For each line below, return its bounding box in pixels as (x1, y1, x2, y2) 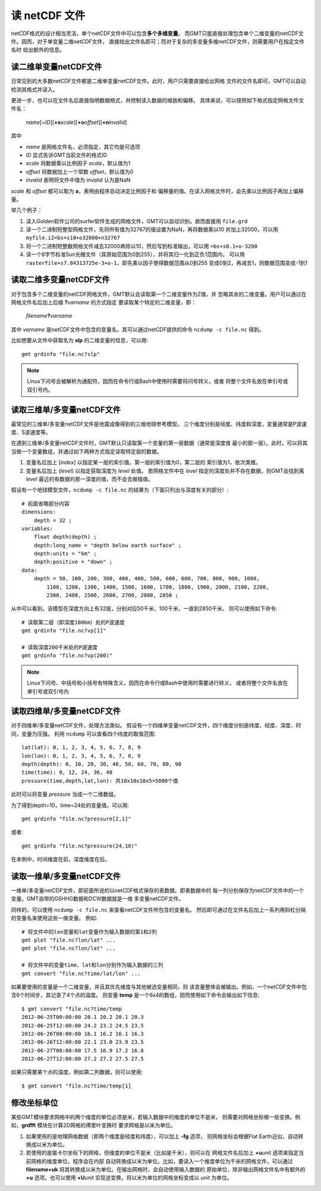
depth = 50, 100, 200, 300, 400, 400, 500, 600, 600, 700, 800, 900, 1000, (33, 575, 260, 582)
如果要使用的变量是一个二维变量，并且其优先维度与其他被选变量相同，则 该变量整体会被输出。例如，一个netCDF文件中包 (11, 983, 307, 990)
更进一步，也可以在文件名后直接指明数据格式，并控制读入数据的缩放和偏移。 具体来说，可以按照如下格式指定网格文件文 (11, 97, 304, 104)
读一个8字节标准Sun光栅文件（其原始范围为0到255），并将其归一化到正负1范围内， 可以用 (26, 251, 245, 258)
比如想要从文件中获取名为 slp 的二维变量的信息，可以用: (11, 337, 149, 344)
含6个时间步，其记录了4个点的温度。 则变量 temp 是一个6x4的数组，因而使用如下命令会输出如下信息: (11, 992, 260, 999)
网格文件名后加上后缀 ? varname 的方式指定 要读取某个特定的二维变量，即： (11, 298, 197, 306)
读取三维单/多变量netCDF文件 (11, 405, 121, 415)
